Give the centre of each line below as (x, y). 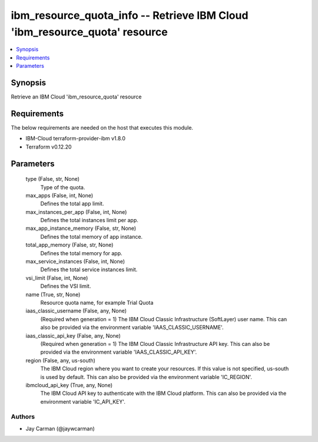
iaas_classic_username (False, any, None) (76, 311)
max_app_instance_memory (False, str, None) (81, 228)
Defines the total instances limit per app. (89, 220)
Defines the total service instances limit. (89, 270)
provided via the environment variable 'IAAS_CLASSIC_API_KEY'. (119, 352)
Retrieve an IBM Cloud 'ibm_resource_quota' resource (76, 97)
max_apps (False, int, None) (59, 195)
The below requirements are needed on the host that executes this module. (102, 127)
